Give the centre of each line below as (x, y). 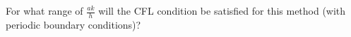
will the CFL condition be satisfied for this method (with (222, 10)
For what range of (44, 10)
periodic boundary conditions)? (73, 24)
